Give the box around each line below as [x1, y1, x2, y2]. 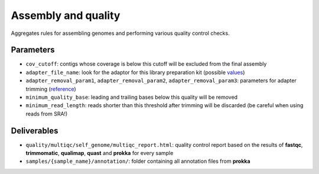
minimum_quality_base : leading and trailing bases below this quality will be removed [25, 94, 238, 101]
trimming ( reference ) [25, 85, 76, 92]
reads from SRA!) [25, 110, 68, 117]
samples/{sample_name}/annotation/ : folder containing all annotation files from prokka [25, 157, 250, 165]
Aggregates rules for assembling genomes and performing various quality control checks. [11, 30, 230, 37]
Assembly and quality [11, 9, 121, 22]
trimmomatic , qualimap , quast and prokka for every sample [25, 150, 174, 157]
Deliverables [11, 125, 58, 136]
